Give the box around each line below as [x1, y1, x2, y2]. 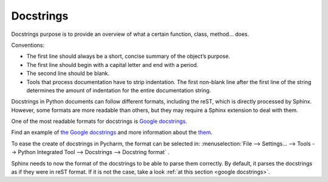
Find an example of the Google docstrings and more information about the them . [11, 128, 213, 136]
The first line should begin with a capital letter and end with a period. [26, 61, 199, 68]
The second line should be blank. [26, 70, 110, 77]
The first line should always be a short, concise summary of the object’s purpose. [26, 52, 230, 60]
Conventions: [11, 41, 45, 49]
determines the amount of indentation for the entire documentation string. [26, 86, 211, 94]
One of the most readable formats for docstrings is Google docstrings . [11, 117, 188, 125]
